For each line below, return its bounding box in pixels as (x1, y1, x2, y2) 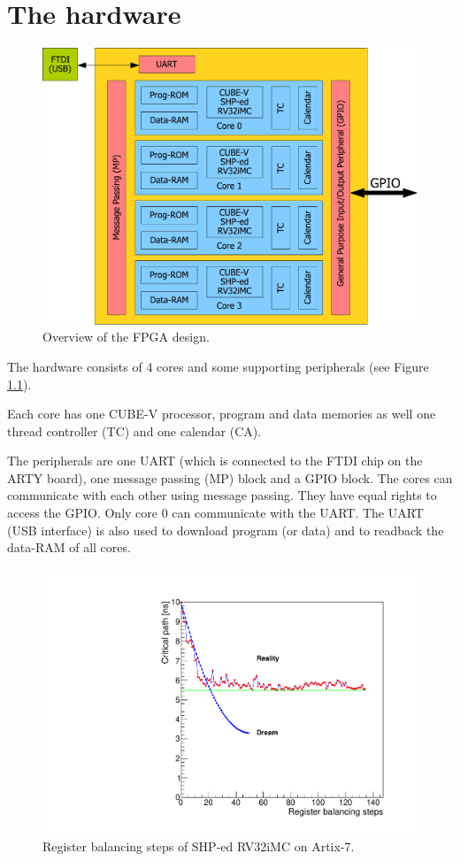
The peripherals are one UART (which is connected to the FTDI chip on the (7, 451, 423, 470)
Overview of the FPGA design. (42, 327, 210, 346)
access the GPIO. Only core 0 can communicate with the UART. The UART (7, 504, 424, 522)
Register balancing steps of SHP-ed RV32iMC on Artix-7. (42, 837, 355, 856)
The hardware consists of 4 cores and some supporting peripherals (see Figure (7, 357, 429, 375)
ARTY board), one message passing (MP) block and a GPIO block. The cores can (7, 468, 453, 487)
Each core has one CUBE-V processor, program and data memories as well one (7, 404, 436, 423)
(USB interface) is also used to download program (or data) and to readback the (7, 520, 444, 539)
